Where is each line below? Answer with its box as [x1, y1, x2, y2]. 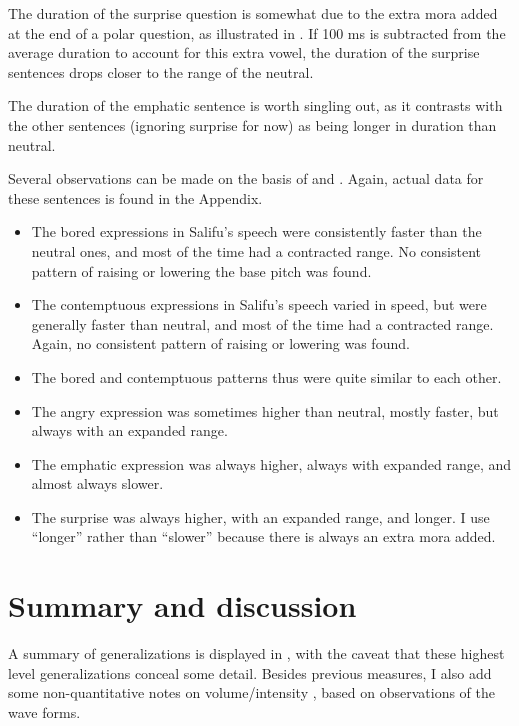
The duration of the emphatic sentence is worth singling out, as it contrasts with [8, 95, 503, 116]
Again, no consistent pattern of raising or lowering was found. [31, 333, 410, 354]
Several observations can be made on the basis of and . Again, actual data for [8, 168, 484, 189]
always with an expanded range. [31, 420, 228, 441]
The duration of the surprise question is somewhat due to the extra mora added [8, 3, 498, 23]
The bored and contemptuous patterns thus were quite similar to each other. [31, 366, 502, 387]
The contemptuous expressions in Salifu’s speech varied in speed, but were [31, 294, 487, 315]
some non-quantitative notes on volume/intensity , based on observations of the [8, 682, 495, 703]
